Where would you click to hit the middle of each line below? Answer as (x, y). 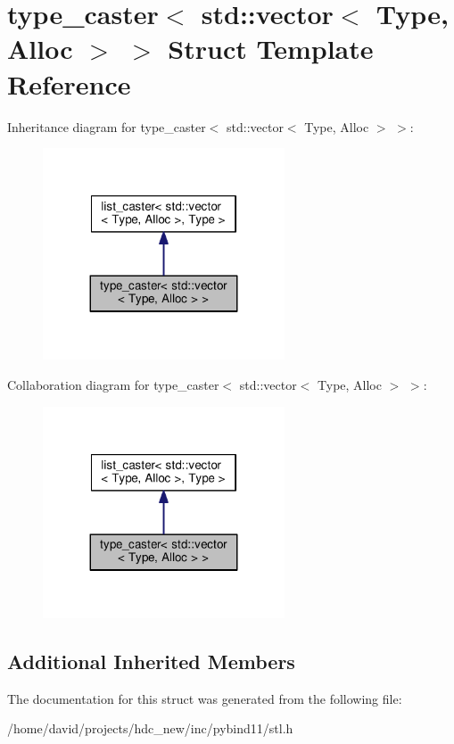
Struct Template (271, 49)
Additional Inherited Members (151, 661)
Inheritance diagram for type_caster (107, 126)
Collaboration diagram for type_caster (113, 385)
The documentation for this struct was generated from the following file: (205, 698)
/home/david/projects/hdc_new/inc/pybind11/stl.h (150, 728)
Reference (69, 83)
